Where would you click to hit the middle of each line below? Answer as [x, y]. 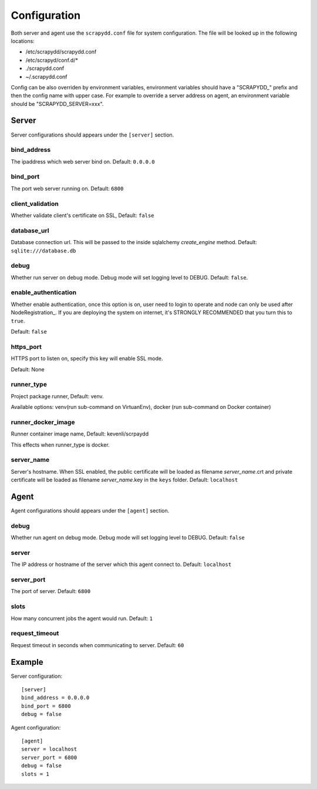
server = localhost [49, 749]
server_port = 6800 [49, 757]
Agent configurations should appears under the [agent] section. [90, 511]
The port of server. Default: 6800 [51, 591]
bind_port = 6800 [46, 706]
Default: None [28, 369]
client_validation [35, 204]
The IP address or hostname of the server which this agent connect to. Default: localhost [121, 564]
